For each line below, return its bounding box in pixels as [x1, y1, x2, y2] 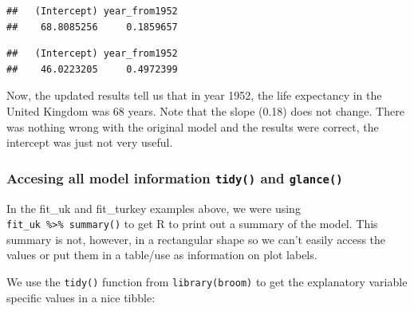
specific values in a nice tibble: [6, 289, 156, 305]
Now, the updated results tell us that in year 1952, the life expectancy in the [6, 87, 382, 104]
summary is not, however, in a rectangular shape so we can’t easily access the [6, 230, 386, 247]
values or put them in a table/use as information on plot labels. [6, 246, 317, 263]
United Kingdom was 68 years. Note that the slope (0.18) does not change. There [6, 102, 404, 119]
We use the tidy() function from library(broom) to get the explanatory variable [6, 273, 408, 289]
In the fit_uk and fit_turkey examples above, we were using [6, 199, 301, 216]
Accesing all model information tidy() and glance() [6, 167, 343, 187]
